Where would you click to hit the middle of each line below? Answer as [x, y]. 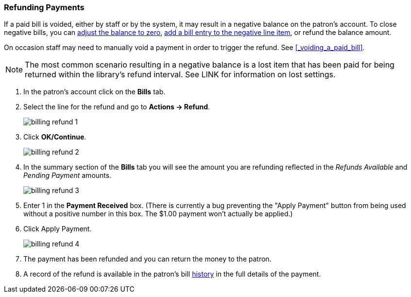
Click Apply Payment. [58, 229]
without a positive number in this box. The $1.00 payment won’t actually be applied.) [158, 214]
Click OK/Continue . [55, 137]
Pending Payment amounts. [68, 175]
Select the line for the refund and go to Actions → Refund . [117, 107]
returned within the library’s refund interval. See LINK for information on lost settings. [180, 75]
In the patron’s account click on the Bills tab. [94, 92]
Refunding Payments [44, 7]
